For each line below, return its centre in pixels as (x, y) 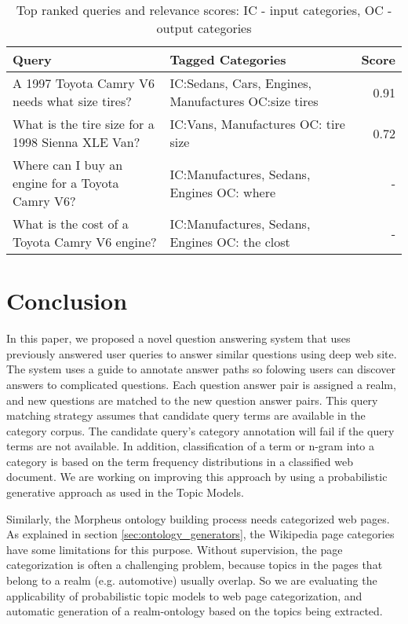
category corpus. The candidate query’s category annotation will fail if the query (200, 430)
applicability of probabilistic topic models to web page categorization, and (184, 595)
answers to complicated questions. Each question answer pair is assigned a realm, (201, 384)
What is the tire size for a (84, 124)
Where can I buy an (68, 165)
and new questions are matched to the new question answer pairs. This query (192, 400)
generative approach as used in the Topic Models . (125, 492)
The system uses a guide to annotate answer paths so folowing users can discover (201, 369)
